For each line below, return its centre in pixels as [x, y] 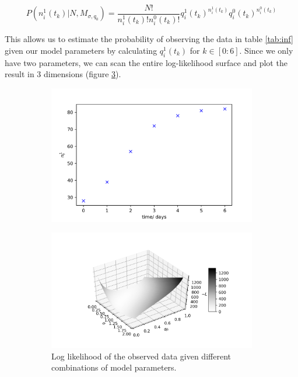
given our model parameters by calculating [81, 50]
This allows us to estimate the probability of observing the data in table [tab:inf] [149, 39]
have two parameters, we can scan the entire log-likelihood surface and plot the [146, 62]
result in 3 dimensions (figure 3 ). [63, 74]
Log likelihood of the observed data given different [141, 356]
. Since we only [266, 50]
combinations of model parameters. [114, 367]
